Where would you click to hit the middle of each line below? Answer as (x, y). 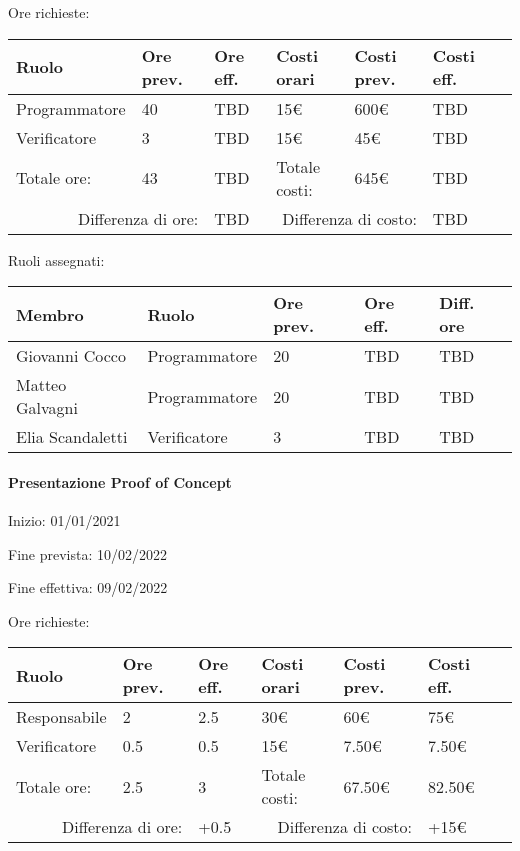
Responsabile (61, 717)
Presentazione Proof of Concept (120, 481)
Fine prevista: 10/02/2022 (87, 553)
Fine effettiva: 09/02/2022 (88, 587)
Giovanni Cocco (71, 356)
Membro (50, 314)
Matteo (41, 385)
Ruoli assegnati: (56, 259)
